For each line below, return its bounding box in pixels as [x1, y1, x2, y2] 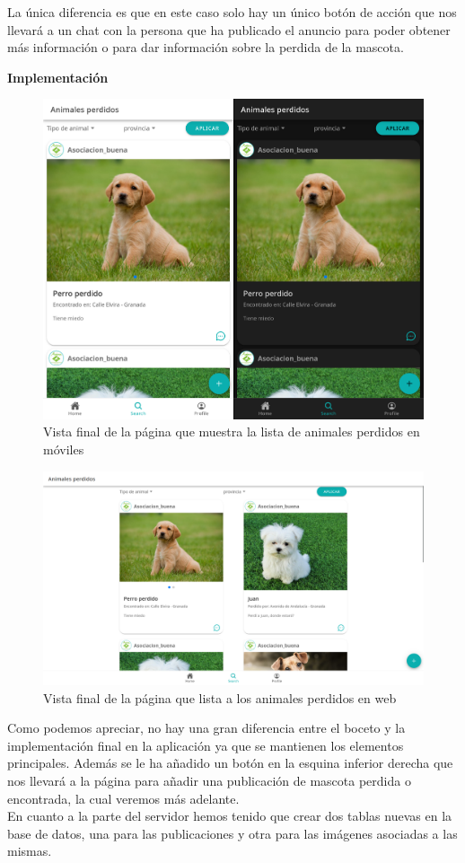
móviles [43, 440, 84, 458]
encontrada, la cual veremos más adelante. [7, 788, 240, 807]
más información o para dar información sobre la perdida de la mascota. [7, 38, 404, 57]
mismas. [7, 841, 52, 860]
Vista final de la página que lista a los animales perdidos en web [43, 688, 397, 707]
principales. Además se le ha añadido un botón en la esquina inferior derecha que [7, 753, 453, 772]
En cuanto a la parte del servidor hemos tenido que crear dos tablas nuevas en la [7, 806, 452, 825]
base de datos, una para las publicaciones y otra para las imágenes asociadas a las [7, 823, 458, 842]
